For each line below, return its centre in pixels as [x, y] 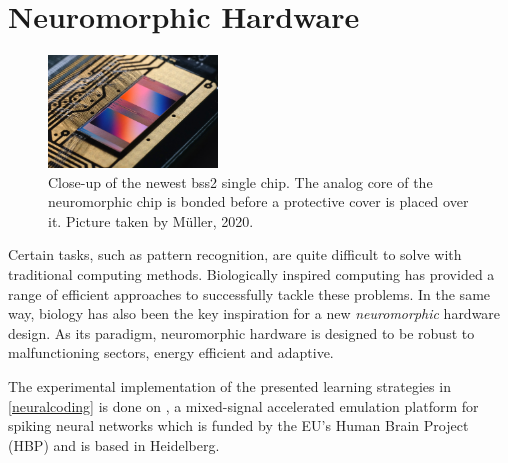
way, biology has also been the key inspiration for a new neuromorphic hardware [254, 313]
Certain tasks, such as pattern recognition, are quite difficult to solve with [235, 254]
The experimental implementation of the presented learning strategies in [229, 386]
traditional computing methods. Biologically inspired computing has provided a [251, 274]
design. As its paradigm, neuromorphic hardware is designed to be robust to [241, 332]
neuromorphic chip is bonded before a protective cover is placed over [258, 201]
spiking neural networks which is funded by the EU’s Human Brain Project [238, 425]
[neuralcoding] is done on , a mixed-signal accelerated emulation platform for [243, 405]
